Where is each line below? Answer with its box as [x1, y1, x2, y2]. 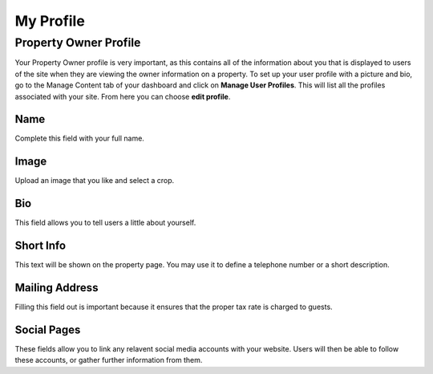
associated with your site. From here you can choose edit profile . [14, 91, 231, 101]
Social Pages [14, 323, 81, 336]
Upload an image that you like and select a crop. [14, 176, 175, 185]
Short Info [14, 239, 67, 253]
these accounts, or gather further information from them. [14, 356, 203, 365]
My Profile [14, 12, 86, 30]
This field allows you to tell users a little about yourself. [14, 217, 196, 228]
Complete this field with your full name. [14, 133, 144, 144]
